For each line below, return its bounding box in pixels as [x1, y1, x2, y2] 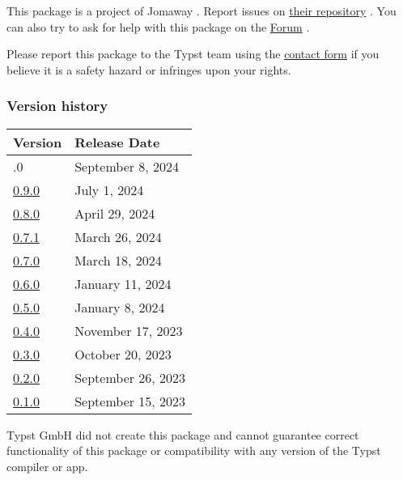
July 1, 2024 [74, 180, 144, 199]
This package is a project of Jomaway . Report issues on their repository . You [6, 2, 397, 19]
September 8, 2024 [74, 156, 180, 176]
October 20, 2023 [74, 344, 172, 363]
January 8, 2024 [74, 297, 165, 316]
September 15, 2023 [74, 391, 186, 410]
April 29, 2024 [74, 203, 155, 223]
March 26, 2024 [74, 227, 162, 246]
